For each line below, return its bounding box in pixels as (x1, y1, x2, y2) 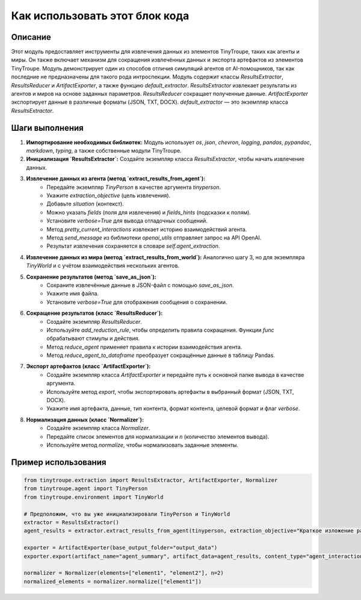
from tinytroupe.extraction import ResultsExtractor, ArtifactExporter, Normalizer (23, 476, 278, 484)
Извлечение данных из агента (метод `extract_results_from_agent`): (26, 175, 206, 182)
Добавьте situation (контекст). (46, 200, 125, 207)
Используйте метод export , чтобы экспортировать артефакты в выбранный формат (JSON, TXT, (46, 388, 294, 395)
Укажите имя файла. (46, 290, 99, 297)
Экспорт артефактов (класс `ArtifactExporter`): (26, 362, 151, 370)
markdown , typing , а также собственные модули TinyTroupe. (26, 147, 182, 154)
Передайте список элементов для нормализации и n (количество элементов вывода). (46, 433, 270, 440)
